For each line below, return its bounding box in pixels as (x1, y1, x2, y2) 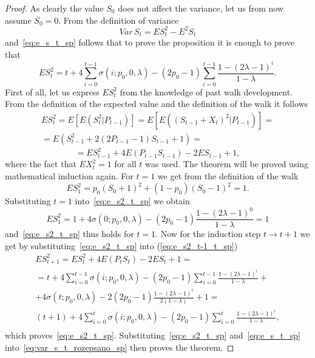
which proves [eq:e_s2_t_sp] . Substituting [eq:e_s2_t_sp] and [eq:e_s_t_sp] (5, 329, 300, 342)
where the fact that (5, 157, 76, 170)
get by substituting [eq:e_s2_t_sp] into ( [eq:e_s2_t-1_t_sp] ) (5, 239, 238, 252)
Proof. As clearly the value (5, 2, 104, 14)
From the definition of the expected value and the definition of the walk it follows (5, 97, 308, 110)
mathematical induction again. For (5, 169, 134, 182)
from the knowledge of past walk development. (120, 85, 293, 98)
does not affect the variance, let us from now (118, 2, 284, 14)
